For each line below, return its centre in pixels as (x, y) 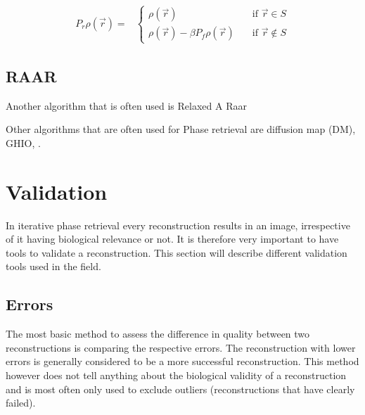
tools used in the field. (53, 266)
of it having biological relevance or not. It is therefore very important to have (172, 239)
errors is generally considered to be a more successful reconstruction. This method (182, 361)
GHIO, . (23, 142)
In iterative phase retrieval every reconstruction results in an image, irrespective (178, 225)
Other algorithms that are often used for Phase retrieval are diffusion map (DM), (181, 129)
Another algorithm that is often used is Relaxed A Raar (126, 105)
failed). (21, 403)
